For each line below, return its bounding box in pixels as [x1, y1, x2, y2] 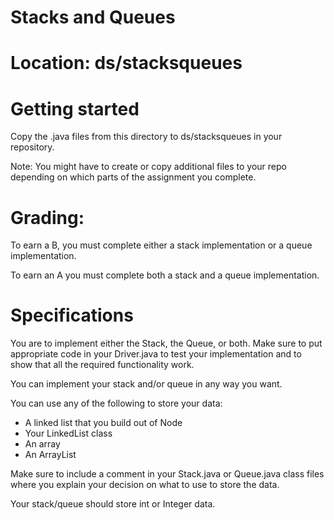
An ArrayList [24, 449, 77, 461]
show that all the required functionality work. [10, 359, 195, 371]
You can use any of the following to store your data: [10, 397, 223, 410]
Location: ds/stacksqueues [10, 52, 243, 75]
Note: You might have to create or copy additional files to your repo [10, 161, 287, 173]
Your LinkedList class [24, 427, 113, 440]
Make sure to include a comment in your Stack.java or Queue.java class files [10, 468, 325, 480]
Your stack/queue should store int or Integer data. [10, 498, 216, 510]
